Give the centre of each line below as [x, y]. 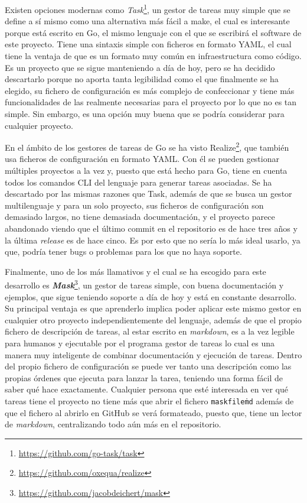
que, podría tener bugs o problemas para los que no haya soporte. [123, 251]
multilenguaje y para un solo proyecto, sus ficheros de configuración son [134, 205]
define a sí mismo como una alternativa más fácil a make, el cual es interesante [147, 21]
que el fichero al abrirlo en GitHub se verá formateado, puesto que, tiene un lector [153, 412]
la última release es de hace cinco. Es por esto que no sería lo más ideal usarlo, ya [153, 240]
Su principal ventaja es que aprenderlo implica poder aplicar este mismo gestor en [153, 308]
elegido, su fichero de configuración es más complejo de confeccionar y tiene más [150, 90]
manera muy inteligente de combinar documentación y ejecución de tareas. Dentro [153, 354]
